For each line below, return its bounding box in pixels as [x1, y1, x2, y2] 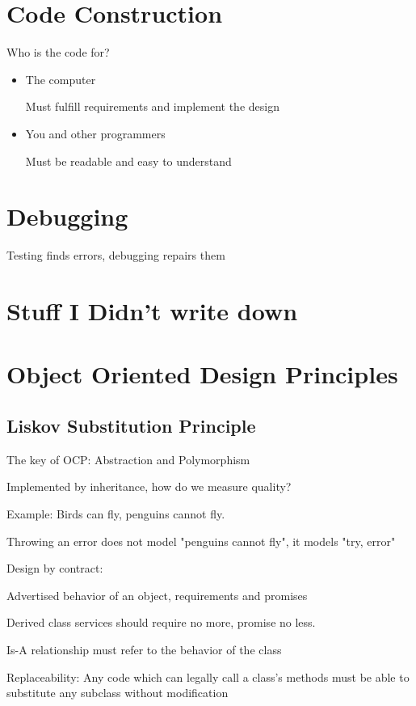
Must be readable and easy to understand [25, 152, 232, 169]
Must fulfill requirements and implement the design [25, 98, 279, 115]
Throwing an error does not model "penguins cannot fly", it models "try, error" [6, 532, 396, 549]
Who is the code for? [6, 44, 110, 61]
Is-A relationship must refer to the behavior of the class [6, 640, 282, 657]
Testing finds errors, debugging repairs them [6, 247, 225, 264]
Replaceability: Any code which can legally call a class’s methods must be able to [6, 668, 410, 685]
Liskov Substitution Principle [6, 412, 256, 438]
